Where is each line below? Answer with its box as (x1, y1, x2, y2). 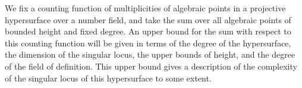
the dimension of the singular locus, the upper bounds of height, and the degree (5, 48, 295, 61)
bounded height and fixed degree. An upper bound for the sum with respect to (5, 25, 291, 37)
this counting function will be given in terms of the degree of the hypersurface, (5, 36, 291, 49)
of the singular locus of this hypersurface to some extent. (5, 71, 212, 84)
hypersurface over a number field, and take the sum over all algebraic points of (5, 13, 291, 26)
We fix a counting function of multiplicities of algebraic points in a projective (5, 2, 286, 14)
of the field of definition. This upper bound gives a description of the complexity (5, 59, 297, 72)
